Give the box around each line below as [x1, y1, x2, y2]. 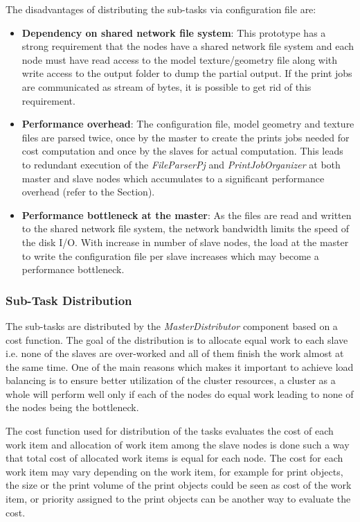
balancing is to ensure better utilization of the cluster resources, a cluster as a [6, 373, 336, 388]
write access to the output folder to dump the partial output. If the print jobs [21, 66, 352, 80]
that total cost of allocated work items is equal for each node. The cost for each [6, 451, 343, 465]
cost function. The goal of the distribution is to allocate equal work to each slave [6, 332, 348, 347]
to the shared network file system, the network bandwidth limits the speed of [21, 221, 350, 236]
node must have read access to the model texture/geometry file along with [21, 52, 338, 67]
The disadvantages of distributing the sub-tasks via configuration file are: [6, 2, 316, 16]
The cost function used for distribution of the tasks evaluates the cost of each [6, 424, 334, 438]
